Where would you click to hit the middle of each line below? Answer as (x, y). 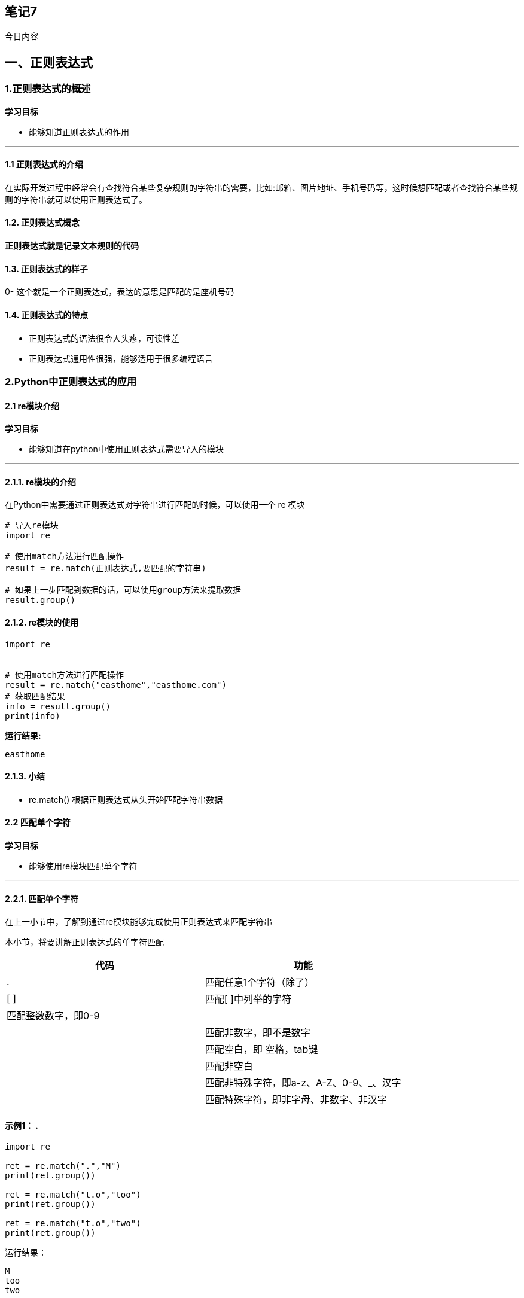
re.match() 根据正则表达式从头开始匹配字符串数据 (126, 799)
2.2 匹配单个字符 (38, 822)
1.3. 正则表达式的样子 (46, 269)
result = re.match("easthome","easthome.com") (116, 685)
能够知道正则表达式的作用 (79, 132)
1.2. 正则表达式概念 (42, 223)
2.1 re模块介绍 (32, 406)
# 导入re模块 (32, 525)
